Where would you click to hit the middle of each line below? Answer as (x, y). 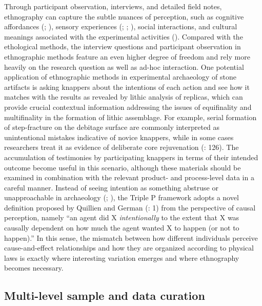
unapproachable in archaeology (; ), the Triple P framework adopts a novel (122, 197)
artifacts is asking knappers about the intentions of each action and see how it (127, 87)
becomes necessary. (34, 268)
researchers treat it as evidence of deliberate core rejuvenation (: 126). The (122, 147)
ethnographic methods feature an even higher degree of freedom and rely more (127, 56)
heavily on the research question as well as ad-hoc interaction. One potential (124, 66)
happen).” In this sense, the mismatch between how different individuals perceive (131, 237)
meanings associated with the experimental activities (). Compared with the (124, 36)
